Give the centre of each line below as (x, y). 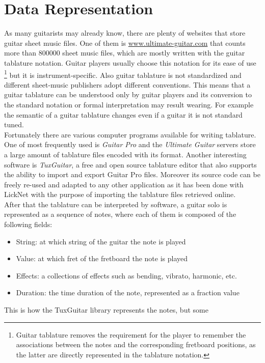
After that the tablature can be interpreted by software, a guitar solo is (116, 204)
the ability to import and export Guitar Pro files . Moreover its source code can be (132, 174)
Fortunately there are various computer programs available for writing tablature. (130, 134)
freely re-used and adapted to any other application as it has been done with (124, 184)
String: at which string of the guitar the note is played (101, 241)
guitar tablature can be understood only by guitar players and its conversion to (128, 94)
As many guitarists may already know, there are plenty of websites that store (125, 33)
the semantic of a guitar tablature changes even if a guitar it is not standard (123, 114)
